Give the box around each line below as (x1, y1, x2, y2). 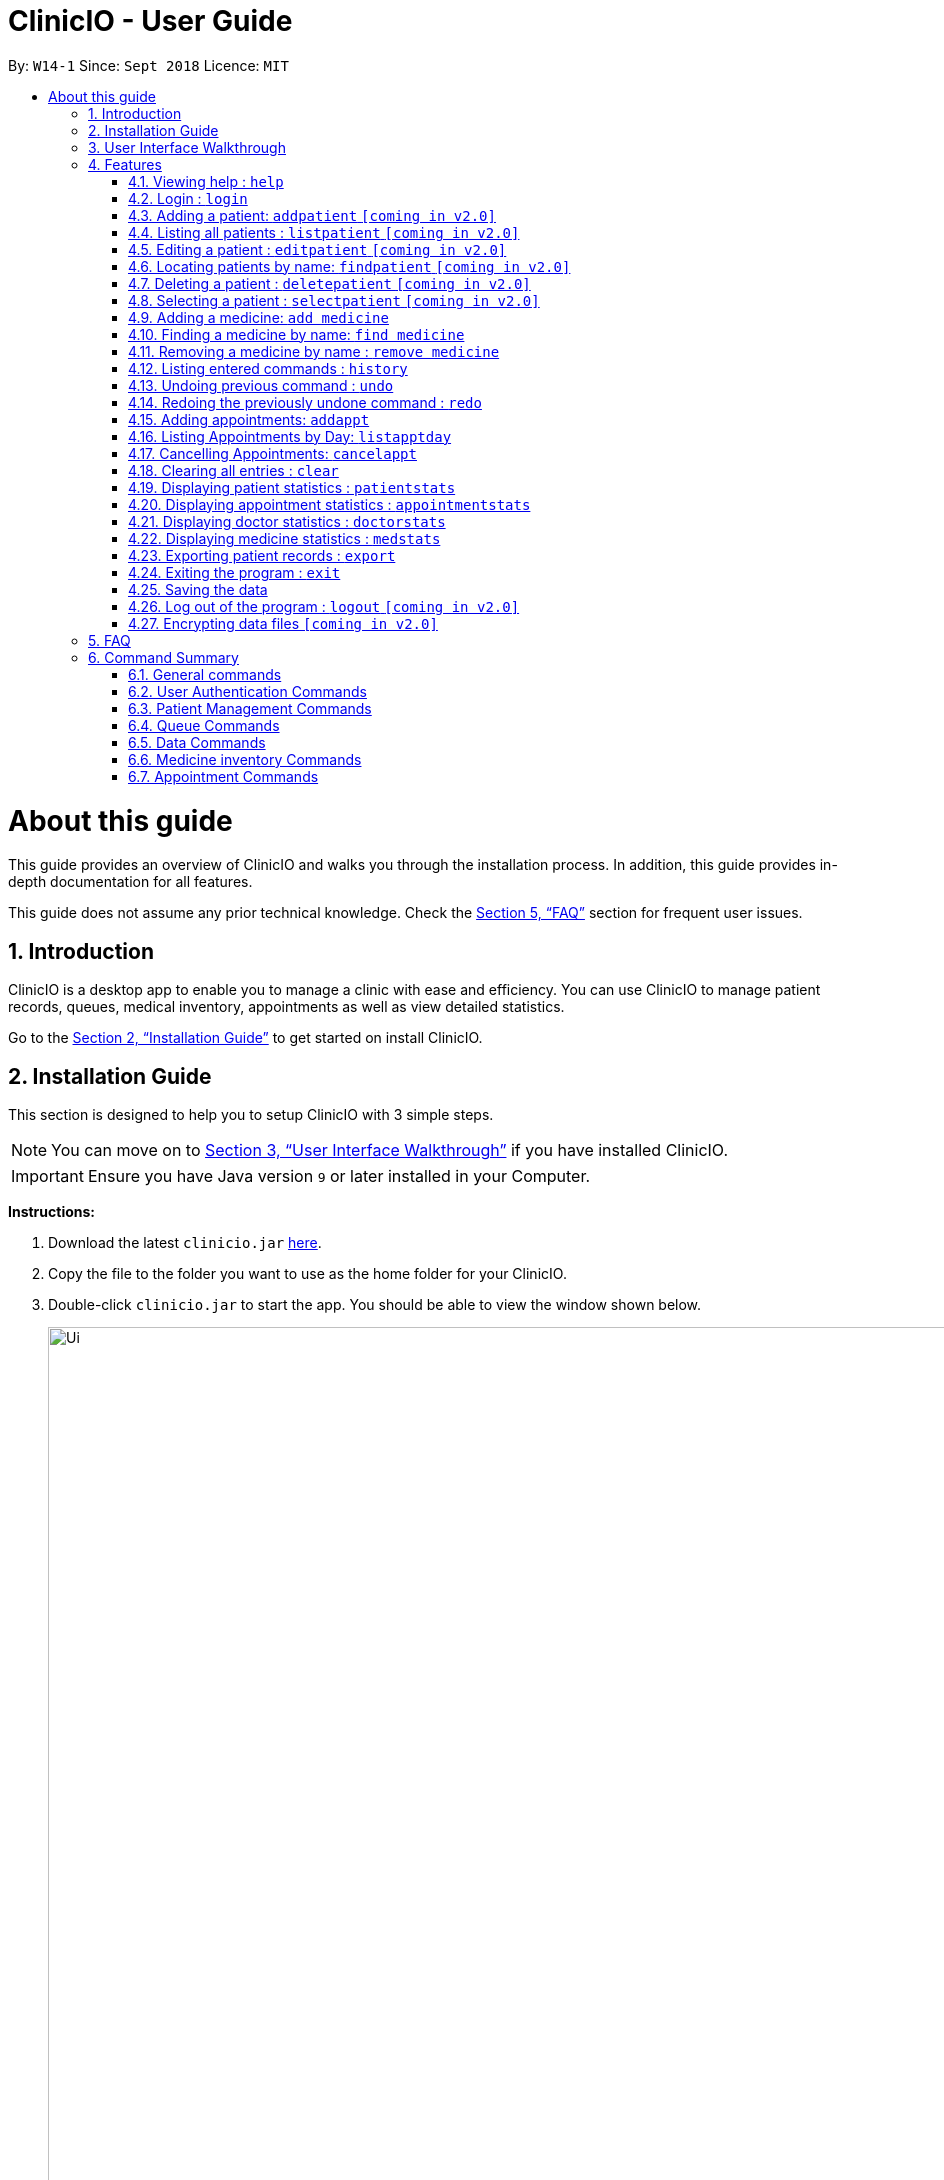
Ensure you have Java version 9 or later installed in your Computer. (87, 1165, 591, 1186)
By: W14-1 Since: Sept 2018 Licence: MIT (8, 56, 289, 74)
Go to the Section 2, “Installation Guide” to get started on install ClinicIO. (8, 1029, 483, 1047)
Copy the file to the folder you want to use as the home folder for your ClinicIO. (48, 1264, 567, 1282)
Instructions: (8, 1202, 96, 1220)
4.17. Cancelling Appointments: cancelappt (128, 444, 417, 462)
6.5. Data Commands (128, 733, 266, 751)
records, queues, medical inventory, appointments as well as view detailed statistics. (8, 998, 565, 1016)
